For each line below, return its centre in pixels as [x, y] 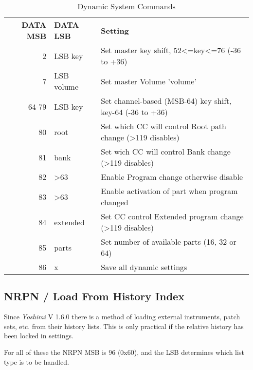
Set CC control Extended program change [172, 216]
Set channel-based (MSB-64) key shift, [166, 101]
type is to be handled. [36, 361]
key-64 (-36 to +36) [134, 112]
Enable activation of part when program [169, 191]
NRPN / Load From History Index [94, 296]
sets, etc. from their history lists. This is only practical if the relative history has [124, 326]
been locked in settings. [39, 336]
